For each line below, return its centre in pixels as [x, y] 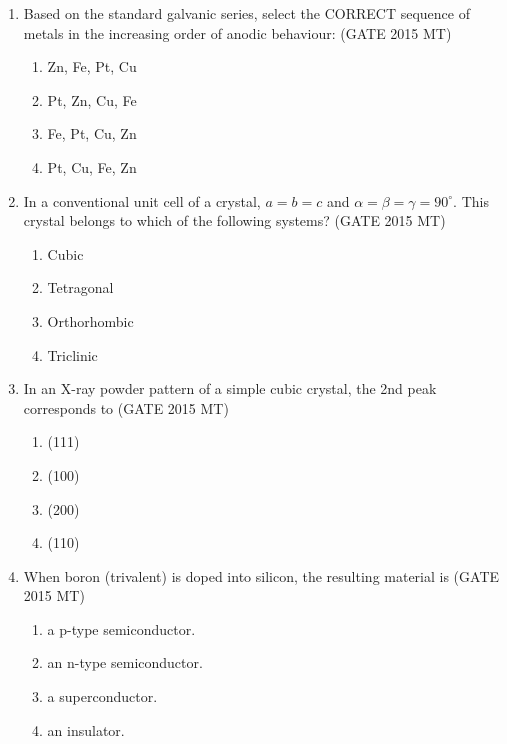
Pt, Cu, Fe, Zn [92, 166]
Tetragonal [80, 287]
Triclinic [72, 354]
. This [471, 200]
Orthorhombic [90, 320]
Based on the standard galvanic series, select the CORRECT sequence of [246, 13]
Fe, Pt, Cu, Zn [92, 133]
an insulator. [86, 729]
